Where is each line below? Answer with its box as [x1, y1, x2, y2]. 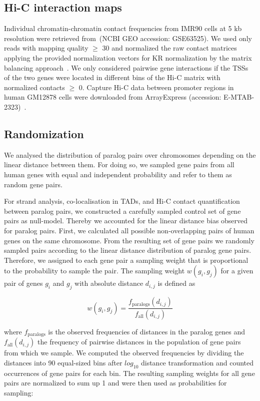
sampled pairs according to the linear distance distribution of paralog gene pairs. [4, 245, 251, 255]
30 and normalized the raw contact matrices [102, 43, 237, 53]
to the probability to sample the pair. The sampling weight [4, 265, 185, 276]
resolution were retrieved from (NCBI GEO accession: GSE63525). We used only [4, 33, 252, 43]
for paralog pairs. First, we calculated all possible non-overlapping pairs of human [4, 225, 254, 235]
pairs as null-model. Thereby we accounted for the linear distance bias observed [4, 215, 248, 226]
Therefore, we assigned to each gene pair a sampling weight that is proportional [4, 254, 248, 265]
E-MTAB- [223, 92, 254, 102]
